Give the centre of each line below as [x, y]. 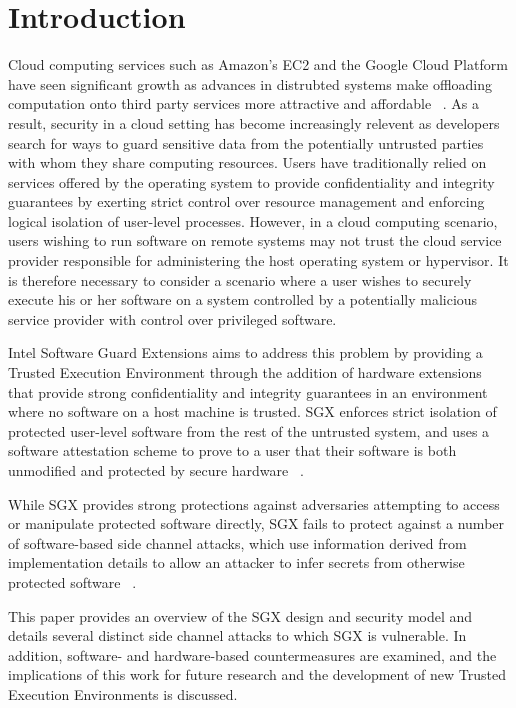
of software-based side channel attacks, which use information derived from [237, 542]
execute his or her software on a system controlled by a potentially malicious [243, 299]
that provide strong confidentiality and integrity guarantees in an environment [248, 391]
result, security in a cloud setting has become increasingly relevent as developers [254, 122]
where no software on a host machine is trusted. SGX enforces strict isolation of [252, 411]
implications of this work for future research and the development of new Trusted [257, 674]
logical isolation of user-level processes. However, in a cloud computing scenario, [253, 220]
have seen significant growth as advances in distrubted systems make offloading [250, 83]
